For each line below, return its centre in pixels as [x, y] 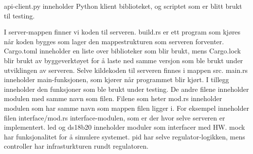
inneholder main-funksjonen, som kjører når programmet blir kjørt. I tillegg [117, 79]
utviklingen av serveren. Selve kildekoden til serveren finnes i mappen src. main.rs [126, 70]
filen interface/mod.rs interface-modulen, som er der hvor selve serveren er [115, 117]
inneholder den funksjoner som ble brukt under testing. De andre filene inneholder [126, 89]
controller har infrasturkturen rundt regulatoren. [76, 146]
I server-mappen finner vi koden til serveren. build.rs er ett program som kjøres [122, 32]
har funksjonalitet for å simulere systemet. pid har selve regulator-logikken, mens [125, 136]
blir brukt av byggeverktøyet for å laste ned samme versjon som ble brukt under [124, 60]
